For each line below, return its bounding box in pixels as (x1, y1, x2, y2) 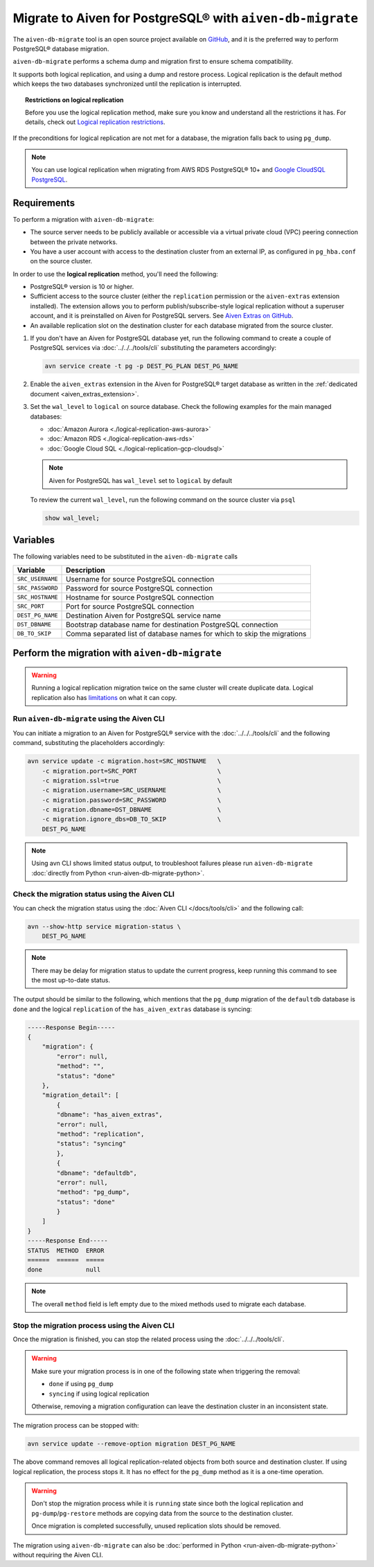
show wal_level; (44, 514, 100, 522)
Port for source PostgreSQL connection (66, 602, 195, 611)
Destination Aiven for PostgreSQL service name (66, 611, 222, 620)
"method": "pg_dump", (56, 1189, 130, 1196)
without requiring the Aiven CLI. (12, 1550, 103, 1559)
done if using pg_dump (48, 1380, 114, 1388)
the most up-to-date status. (31, 976, 111, 984)
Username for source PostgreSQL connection (66, 574, 215, 584)
